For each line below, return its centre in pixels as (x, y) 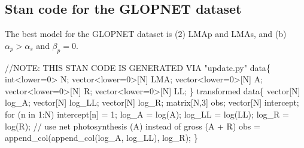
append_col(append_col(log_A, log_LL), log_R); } (101, 138)
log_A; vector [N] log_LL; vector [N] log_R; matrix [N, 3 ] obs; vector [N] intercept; (152, 102)
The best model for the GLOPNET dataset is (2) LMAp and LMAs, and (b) (146, 34)
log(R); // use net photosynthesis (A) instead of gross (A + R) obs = (133, 126)
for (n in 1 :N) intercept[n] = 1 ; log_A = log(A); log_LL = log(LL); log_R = (147, 114)
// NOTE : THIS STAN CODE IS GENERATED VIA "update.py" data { (138, 67)
